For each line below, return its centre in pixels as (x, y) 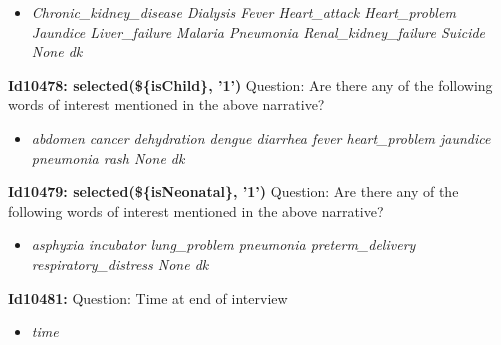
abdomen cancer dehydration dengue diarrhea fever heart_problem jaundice (261, 137)
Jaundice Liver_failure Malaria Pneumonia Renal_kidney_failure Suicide (258, 31)
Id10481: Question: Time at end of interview (148, 297)
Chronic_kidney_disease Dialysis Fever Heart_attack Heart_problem (243, 12)
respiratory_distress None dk (120, 263)
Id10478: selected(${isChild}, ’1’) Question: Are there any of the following (250, 84)
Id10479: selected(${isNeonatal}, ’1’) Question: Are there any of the (233, 191)
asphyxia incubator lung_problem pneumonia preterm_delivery (223, 244)
